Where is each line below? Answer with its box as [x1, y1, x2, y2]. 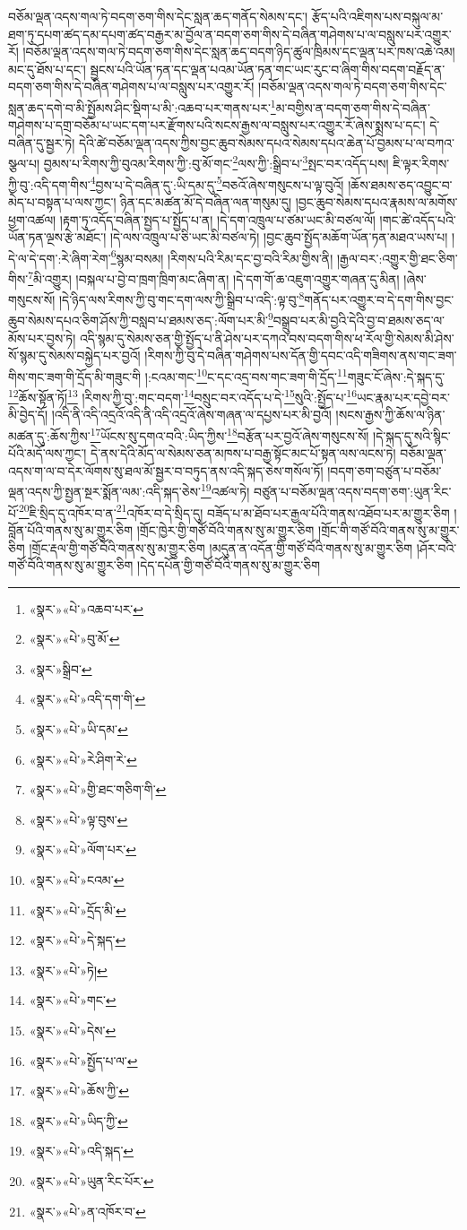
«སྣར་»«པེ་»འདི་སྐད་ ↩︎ [29, 1141, 134, 1160]
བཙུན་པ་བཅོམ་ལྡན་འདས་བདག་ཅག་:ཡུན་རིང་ [253, 482, 452, 501]
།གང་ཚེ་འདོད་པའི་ [379, 210, 456, 229]
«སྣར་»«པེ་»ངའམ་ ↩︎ [29, 871, 125, 889]
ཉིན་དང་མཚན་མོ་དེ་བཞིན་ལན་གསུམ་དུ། [120, 192, 292, 211]
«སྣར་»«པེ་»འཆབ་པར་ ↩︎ [29, 599, 144, 618]
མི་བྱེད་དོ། [8, 405, 48, 424]
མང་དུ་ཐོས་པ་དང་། [8, 59, 86, 78]
